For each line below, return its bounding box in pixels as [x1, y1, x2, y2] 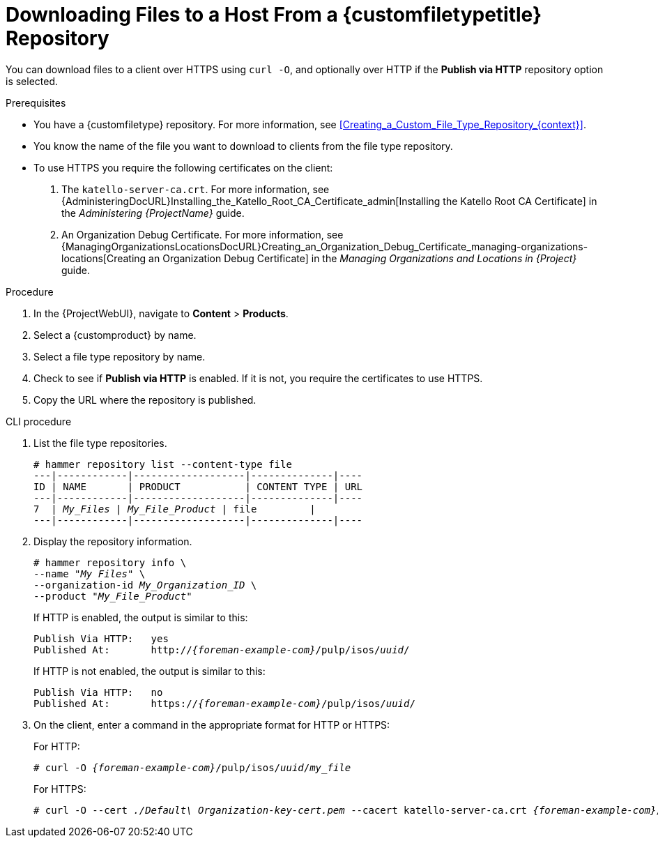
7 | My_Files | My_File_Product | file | [33, 503, 316, 515]
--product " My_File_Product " [33, 590, 192, 602]
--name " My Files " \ [33, 568, 146, 579]
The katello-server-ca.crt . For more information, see [61, 183, 330, 195]
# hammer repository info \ [33, 556, 187, 568]
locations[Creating [61, 252, 146, 264]
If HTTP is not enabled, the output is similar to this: [33, 664, 266, 677]
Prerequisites [6, 96, 66, 109]
